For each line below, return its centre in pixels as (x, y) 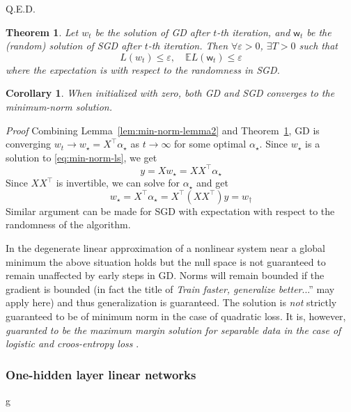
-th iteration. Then (188, 46)
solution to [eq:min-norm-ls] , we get (81, 157)
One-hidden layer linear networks (101, 374)
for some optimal (210, 144)
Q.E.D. (21, 8)
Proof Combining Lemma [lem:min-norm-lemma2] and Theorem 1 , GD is (163, 130)
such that (318, 46)
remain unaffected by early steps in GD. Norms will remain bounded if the (165, 275)
